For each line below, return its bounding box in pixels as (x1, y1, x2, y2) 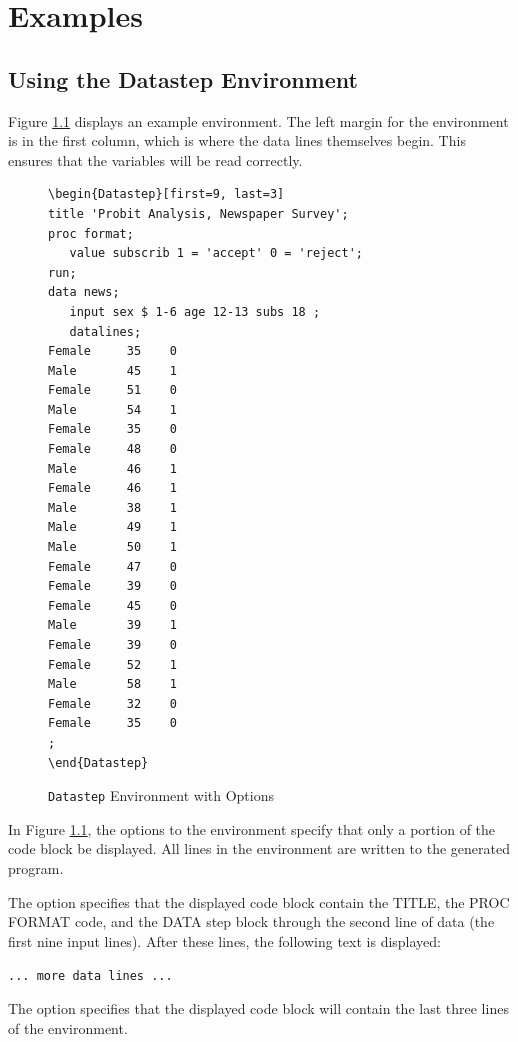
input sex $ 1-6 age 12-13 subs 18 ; (69, 304, 321, 319)
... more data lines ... (8, 969, 173, 984)
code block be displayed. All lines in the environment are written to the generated (8, 838, 510, 859)
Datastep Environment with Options (48, 785, 275, 806)
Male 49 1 (48, 520, 177, 535)
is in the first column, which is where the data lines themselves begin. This (8, 130, 466, 151)
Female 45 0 (48, 598, 177, 613)
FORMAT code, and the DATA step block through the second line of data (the (8, 911, 495, 932)
